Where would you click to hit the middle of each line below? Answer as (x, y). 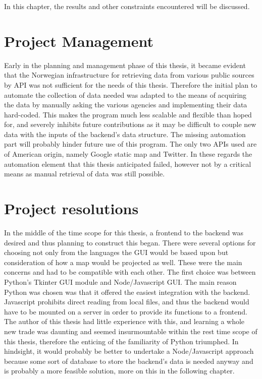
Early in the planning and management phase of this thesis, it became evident (125, 65)
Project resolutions (71, 208)
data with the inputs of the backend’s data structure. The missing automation (125, 134)
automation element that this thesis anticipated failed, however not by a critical (128, 164)
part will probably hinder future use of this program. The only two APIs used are (130, 144)
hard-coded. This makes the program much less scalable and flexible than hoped (128, 114)
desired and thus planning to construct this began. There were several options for (130, 242)
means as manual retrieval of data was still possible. (85, 174)
